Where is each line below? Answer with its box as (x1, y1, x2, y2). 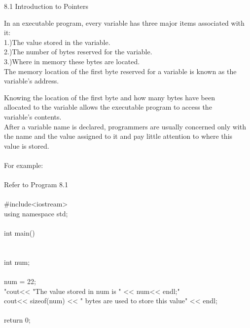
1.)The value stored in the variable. (4, 37, 110, 47)
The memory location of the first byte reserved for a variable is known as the (4, 66, 237, 76)
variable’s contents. (4, 111, 62, 122)
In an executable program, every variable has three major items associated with (4, 17, 245, 28)
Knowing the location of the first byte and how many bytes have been (4, 92, 215, 102)
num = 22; (4, 276, 36, 287)
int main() (4, 228, 35, 238)
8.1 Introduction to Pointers (4, 1, 89, 11)
